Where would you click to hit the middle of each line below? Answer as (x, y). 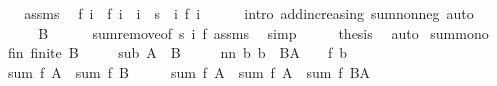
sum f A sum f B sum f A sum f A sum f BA (189, 71)
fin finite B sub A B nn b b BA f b (177, 52)
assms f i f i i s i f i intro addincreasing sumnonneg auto (249, 13)
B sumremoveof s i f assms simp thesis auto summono (263, 32)
